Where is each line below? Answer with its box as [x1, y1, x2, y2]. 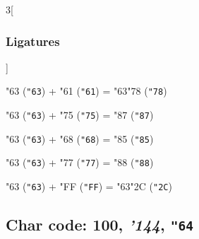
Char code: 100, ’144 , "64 [6, 214, 193, 235]
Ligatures [6, 32, 60, 49]
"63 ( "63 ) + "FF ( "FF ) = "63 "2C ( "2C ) [6, 179, 172, 194]
